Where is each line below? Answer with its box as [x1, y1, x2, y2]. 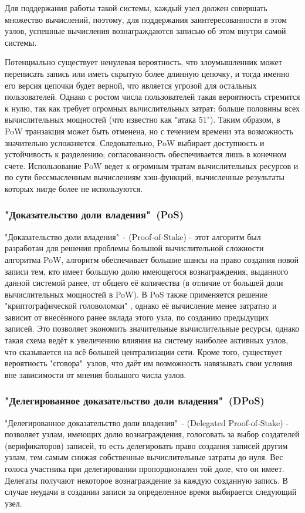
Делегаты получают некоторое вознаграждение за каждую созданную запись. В [5, 474, 288, 486]
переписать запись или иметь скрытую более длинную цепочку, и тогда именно [5, 67, 290, 79]
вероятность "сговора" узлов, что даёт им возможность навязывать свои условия [5, 357, 293, 369]
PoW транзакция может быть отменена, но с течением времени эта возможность [5, 124, 293, 137]
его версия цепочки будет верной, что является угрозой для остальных [5, 79, 257, 91]
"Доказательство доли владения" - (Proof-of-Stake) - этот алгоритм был [5, 230, 261, 242]
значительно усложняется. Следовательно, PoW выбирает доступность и [5, 136, 265, 148]
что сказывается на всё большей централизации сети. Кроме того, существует [5, 345, 283, 357]
